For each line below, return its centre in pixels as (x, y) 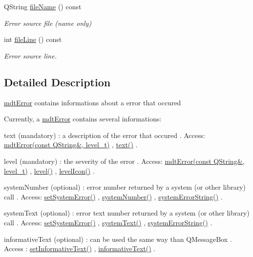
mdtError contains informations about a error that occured (93, 102)
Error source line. (30, 55)
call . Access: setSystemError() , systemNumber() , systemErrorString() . (113, 196)
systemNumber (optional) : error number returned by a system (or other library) (125, 187)
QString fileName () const (43, 6)
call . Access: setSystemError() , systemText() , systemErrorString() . (108, 222)
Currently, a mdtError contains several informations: (83, 119)
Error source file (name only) (48, 23)
